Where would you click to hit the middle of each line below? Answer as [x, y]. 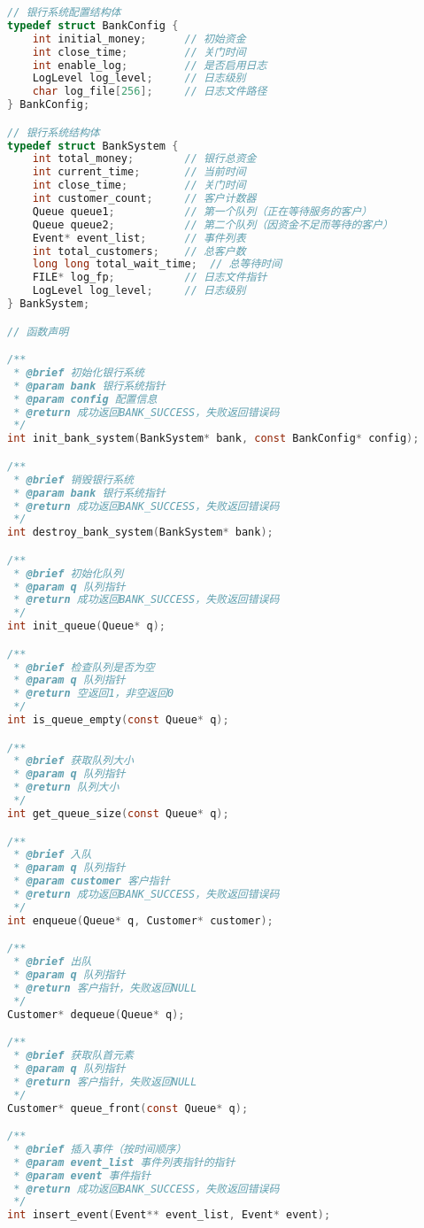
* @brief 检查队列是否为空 [84, 667]
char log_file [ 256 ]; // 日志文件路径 [150, 92]
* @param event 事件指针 [82, 1175]
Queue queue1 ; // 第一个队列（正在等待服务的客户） [202, 211]
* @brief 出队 [53, 962]
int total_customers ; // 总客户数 [139, 251]
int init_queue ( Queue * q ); [87, 626]
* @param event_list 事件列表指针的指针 [124, 1162]
